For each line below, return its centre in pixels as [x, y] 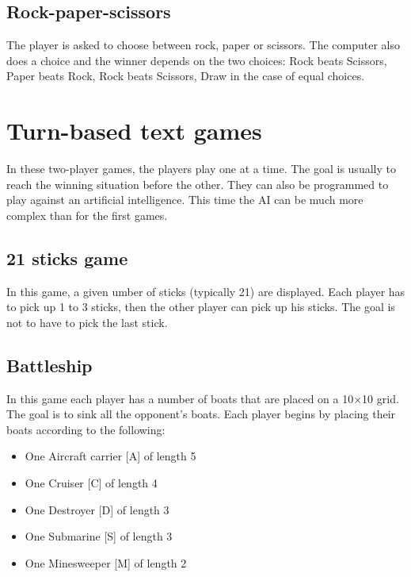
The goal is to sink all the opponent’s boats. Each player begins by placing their [201, 414]
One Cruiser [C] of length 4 [91, 483]
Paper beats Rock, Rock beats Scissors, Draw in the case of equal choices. [186, 76]
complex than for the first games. [87, 215]
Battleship [49, 365]
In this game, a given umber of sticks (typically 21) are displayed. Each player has [206, 291]
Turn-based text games [134, 131]
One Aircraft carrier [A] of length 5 [110, 456]
